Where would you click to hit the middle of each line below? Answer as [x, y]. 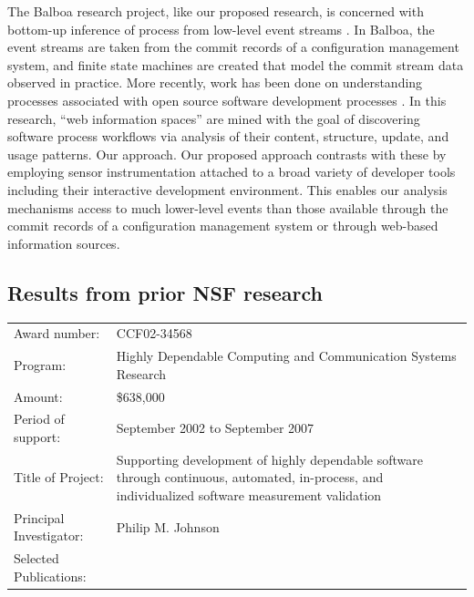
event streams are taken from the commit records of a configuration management [233, 47]
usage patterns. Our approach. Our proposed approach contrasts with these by [227, 154]
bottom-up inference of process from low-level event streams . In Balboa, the [221, 29]
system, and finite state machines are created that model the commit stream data [236, 64]
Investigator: [49, 535]
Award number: [57, 333]
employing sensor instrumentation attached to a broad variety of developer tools [232, 172]
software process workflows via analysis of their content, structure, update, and [228, 136]
